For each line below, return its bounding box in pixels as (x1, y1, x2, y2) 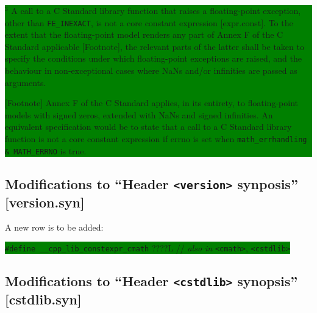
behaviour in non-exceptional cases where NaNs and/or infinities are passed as (5, 64, 297, 77)
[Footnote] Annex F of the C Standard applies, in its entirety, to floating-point (5, 96, 298, 109)
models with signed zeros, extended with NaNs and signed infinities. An (5, 108, 273, 121)
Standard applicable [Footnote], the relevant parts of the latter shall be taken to (5, 40, 304, 52)
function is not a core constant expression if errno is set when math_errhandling (5, 132, 307, 145)
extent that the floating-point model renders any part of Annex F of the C (5, 28, 283, 41)
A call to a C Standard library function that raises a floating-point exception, (11, 4, 301, 16)
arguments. (5, 76, 46, 88)
